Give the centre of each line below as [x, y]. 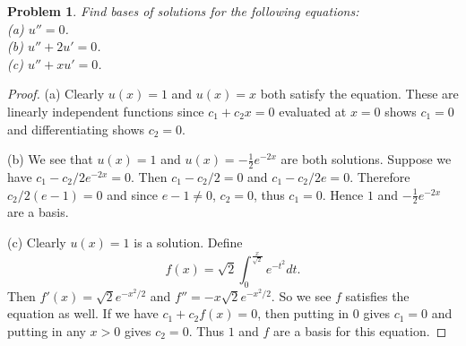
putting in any [47, 330]
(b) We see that [50, 159]
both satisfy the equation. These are [359, 94]
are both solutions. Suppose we [366, 159]
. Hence [343, 194]
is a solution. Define [188, 242]
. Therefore [380, 176]
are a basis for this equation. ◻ [360, 330]
